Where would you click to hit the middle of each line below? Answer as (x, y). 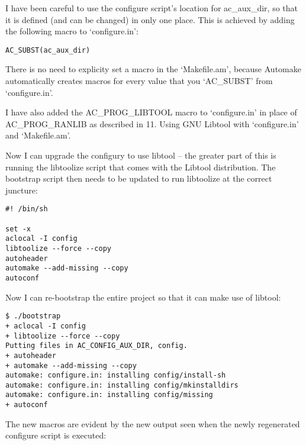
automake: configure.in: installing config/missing (109, 395)
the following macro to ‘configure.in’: (72, 31)
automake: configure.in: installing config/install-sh (116, 375)
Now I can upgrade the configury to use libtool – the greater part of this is (141, 155)
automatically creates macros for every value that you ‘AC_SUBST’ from (139, 81)
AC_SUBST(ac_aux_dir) (48, 50)
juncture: (22, 190)
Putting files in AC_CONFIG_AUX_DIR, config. (96, 346)
